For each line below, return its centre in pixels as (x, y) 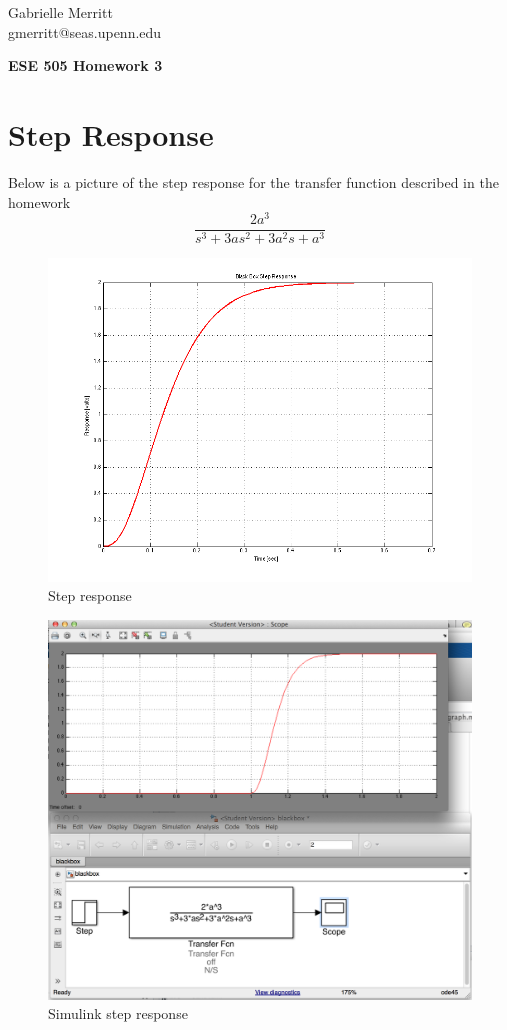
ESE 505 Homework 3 (85, 65)
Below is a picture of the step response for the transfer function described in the (253, 181)
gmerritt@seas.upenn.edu (85, 31)
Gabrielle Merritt (60, 12)
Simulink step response (118, 1013)
